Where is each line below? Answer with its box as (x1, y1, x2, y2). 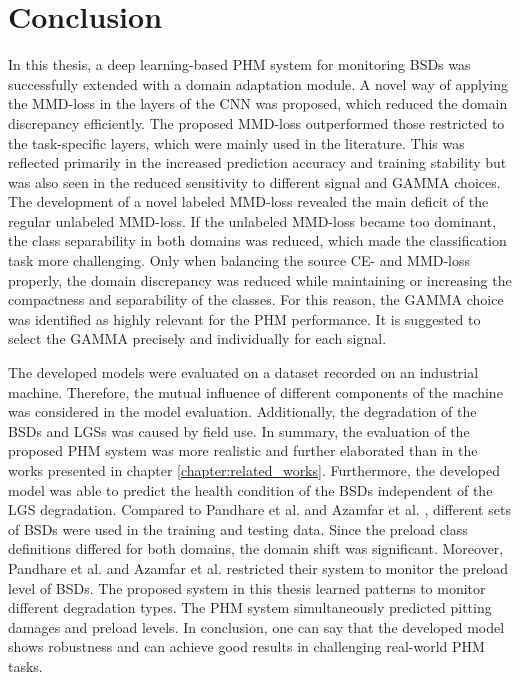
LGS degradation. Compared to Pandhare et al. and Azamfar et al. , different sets (8, 499, 511, 520)
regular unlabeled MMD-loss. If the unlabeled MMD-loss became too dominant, (8, 210, 497, 231)
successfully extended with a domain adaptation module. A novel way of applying (8, 73, 508, 94)
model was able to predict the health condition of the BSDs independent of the (8, 479, 493, 500)
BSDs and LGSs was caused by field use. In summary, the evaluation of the (8, 420, 470, 441)
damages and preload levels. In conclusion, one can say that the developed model (8, 616, 505, 637)
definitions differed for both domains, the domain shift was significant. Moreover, (8, 538, 504, 559)
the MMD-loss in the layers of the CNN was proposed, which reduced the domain (8, 93, 508, 114)
